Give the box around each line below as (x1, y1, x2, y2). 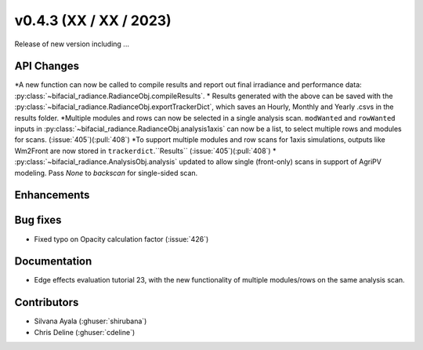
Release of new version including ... (14, 39, 129, 49)
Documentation (14, 255, 92, 268)
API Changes (14, 60, 80, 73)
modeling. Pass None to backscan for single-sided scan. (14, 168, 198, 177)
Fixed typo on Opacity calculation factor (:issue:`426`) (34, 234, 209, 243)
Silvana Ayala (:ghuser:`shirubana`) (34, 316, 147, 326)
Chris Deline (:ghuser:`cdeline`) (34, 327, 136, 337)
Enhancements (14, 188, 90, 202)
